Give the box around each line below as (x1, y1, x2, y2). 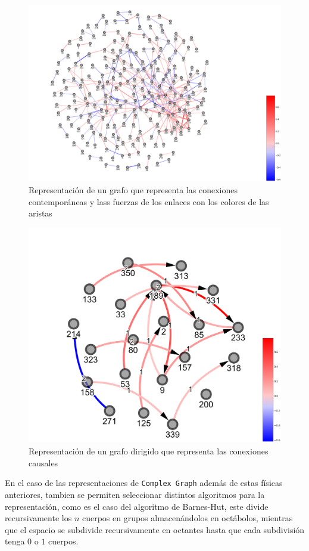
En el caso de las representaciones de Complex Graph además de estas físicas (5, 476, 283, 489)
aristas (29, 207, 52, 219)
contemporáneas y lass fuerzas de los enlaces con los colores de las (29, 195, 269, 208)
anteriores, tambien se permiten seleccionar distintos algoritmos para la (5, 488, 265, 500)
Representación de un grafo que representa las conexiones (29, 184, 238, 196)
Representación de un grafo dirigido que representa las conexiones (29, 445, 269, 457)
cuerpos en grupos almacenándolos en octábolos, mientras (82, 512, 293, 524)
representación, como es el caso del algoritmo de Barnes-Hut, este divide (5, 500, 269, 512)
